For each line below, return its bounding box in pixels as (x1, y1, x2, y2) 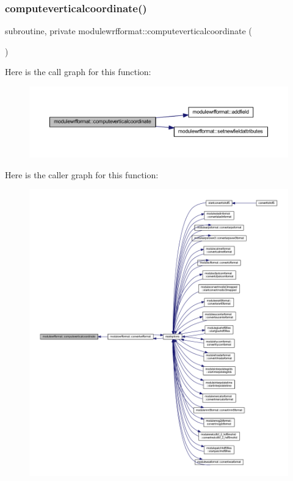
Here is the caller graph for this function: (5, 168, 159, 181)
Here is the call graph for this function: (5, 65, 151, 78)
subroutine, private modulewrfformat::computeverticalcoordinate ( (5, 24, 252, 37)
